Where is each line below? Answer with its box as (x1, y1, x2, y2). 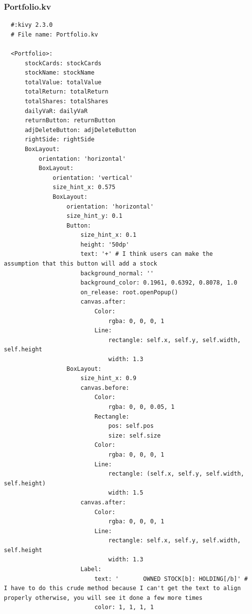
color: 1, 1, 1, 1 (94, 604, 154, 611)
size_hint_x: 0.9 (80, 375, 137, 382)
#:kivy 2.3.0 (11, 21, 53, 29)
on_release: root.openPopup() (80, 288, 178, 296)
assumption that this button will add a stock (4, 260, 157, 268)
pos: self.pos (108, 422, 154, 430)
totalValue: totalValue (24, 78, 102, 86)
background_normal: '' (80, 269, 154, 277)
